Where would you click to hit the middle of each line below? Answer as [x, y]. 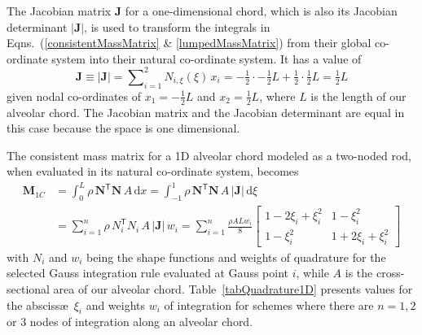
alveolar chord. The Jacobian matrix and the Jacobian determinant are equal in [206, 112]
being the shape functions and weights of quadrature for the [236, 257]
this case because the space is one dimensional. [123, 128]
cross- [390, 273]
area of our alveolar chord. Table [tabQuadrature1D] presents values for [233, 289]
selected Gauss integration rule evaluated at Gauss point [147, 273]
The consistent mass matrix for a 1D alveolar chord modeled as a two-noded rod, [209, 155]
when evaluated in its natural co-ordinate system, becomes [153, 171]
